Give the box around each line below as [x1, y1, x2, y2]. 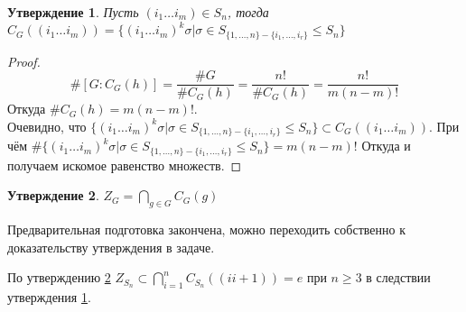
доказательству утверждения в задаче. [7, 237, 215, 256]
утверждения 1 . [7, 288, 91, 307]
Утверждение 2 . [7, 186, 99, 205]
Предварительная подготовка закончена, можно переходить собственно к [7, 220, 405, 239]
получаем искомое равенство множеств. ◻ [7, 155, 242, 174]
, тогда [227, 3, 269, 21]
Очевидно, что [7, 116, 87, 135]
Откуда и [361, 136, 411, 155]
